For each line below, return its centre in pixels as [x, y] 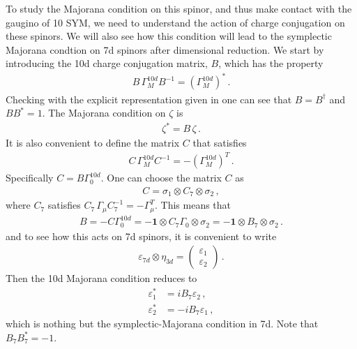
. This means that [193, 205]
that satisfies [220, 143]
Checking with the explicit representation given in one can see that [149, 99]
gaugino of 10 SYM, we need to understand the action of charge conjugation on [175, 22]
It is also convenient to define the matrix [93, 143]
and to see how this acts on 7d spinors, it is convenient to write [141, 236]
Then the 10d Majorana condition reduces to [101, 278]
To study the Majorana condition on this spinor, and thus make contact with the [179, 8]
